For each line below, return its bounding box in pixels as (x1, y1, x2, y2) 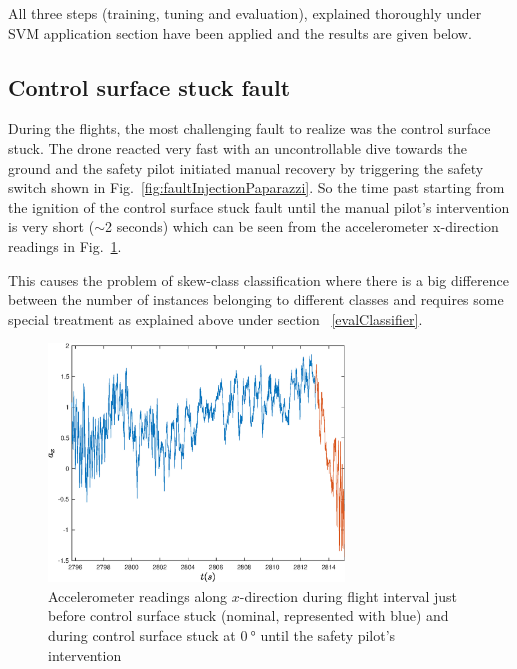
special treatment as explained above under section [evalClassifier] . (8, 308, 423, 329)
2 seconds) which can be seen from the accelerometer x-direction (105, 216, 499, 237)
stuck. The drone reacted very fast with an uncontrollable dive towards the (8, 137, 467, 158)
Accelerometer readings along (48, 585, 228, 606)
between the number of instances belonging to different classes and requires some (8, 289, 504, 310)
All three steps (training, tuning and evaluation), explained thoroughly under (8, 3, 482, 23)
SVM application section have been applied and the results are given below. (8, 22, 472, 43)
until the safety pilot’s (260, 624, 396, 645)
